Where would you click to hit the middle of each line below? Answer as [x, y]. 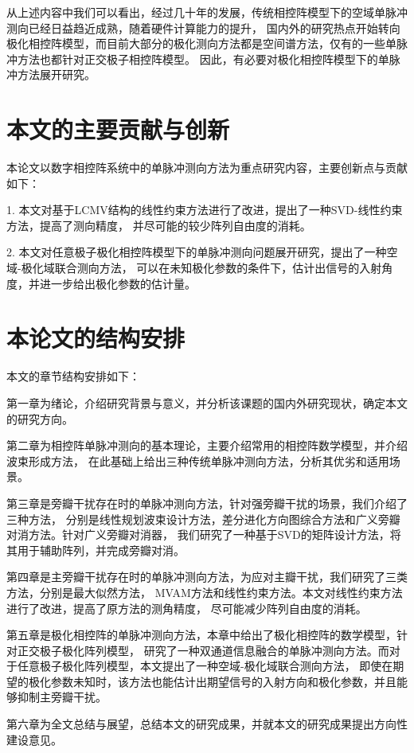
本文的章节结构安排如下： [73, 376]
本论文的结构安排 [96, 338]
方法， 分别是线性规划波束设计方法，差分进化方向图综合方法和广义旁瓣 [214, 519]
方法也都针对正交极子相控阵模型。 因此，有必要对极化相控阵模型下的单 [203, 59]
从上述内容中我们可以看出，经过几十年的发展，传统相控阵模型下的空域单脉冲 [207, 12]
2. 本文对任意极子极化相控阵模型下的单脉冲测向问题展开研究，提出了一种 [197, 252]
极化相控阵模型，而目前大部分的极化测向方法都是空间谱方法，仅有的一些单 [201, 43]
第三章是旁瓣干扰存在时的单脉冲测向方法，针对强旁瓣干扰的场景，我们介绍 [201, 503]
